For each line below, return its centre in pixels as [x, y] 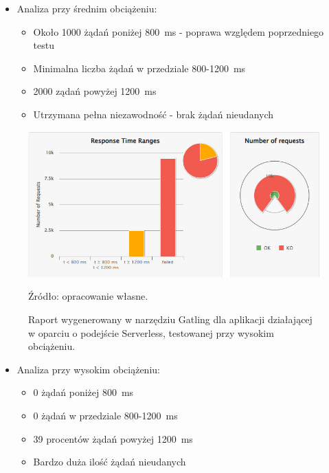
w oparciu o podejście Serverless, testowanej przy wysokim [151, 332]
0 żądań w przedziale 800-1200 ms [105, 415]
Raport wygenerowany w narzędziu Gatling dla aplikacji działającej [170, 319]
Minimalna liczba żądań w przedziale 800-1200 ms [139, 68]
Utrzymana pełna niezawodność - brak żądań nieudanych [154, 114]
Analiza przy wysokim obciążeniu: [88, 369]
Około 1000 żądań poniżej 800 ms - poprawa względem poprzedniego [179, 31]
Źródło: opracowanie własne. [88, 296]
